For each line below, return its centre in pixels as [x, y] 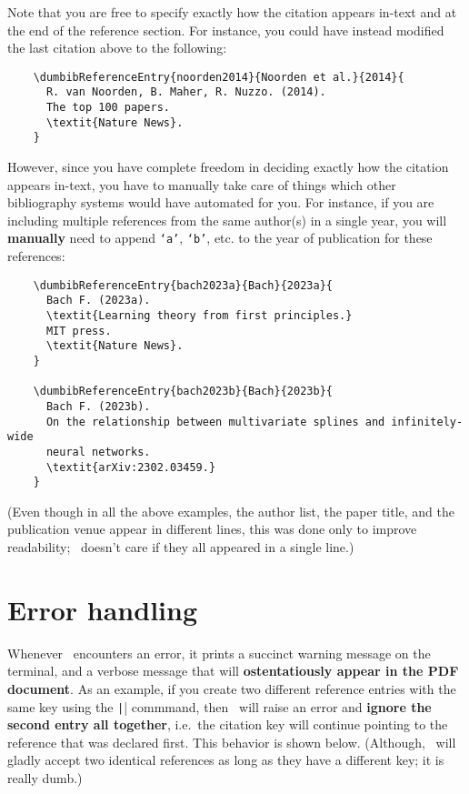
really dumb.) [45, 778]
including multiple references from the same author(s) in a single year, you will [227, 220]
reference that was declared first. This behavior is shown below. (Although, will [232, 742]
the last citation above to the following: [117, 48]
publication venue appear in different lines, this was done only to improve [212, 529]
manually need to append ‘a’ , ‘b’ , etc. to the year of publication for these [220, 238]
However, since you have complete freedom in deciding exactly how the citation [228, 167]
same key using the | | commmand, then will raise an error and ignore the [220, 706]
